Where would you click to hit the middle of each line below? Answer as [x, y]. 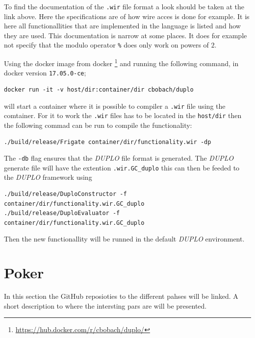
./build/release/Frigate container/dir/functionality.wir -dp [108, 142]
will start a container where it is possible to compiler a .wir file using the [115, 106]
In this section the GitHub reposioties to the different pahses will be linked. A [121, 296]
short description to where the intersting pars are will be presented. [105, 305]
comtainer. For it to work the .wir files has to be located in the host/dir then [123, 115]
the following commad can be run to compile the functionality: [98, 125]
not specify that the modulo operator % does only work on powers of [106, 45]
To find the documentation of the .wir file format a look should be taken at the [124, 6]
